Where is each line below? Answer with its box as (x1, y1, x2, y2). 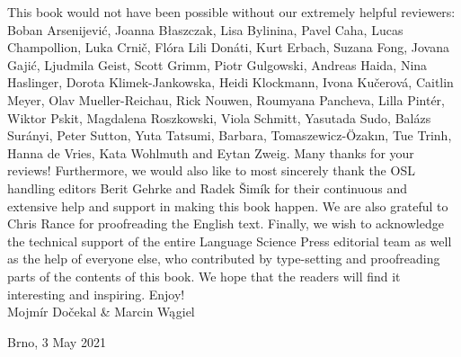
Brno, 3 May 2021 (7, 332, 106, 351)
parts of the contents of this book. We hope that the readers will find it (7, 266, 401, 285)
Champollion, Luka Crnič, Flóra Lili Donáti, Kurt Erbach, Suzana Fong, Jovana (7, 38, 449, 57)
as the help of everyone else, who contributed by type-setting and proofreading (7, 249, 440, 268)
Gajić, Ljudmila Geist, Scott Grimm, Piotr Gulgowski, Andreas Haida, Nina (7, 55, 428, 74)
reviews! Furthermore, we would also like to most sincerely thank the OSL (7, 161, 415, 180)
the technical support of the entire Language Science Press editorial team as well (7, 231, 452, 250)
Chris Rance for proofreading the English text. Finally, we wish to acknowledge (7, 214, 444, 233)
